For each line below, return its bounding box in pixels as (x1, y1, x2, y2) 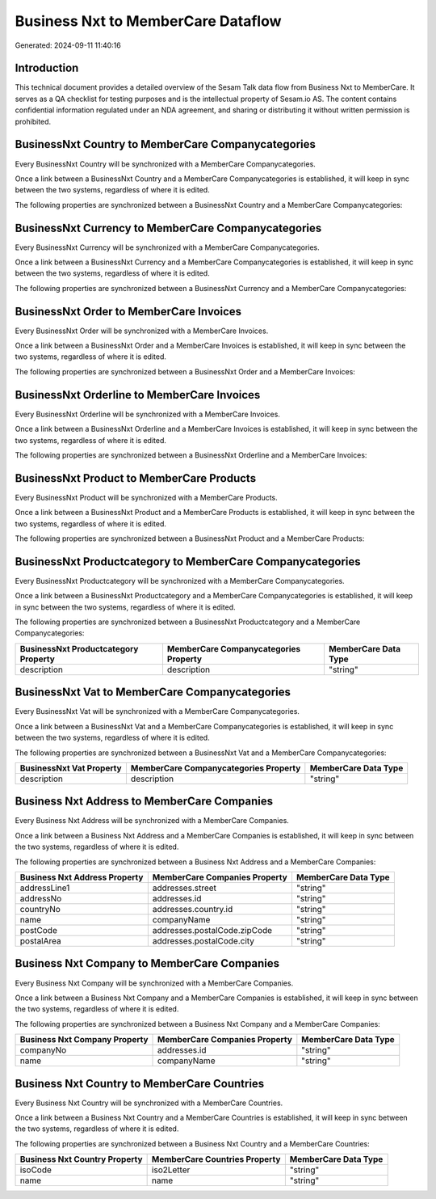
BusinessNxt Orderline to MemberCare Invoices (15, 388, 261, 402)
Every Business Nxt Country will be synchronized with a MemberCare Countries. (15, 1098, 283, 1108)
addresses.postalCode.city (152, 935, 254, 947)
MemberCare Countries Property (151, 1154, 281, 1165)
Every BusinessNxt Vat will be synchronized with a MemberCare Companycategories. (15, 707, 300, 716)
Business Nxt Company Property (19, 1034, 149, 1045)
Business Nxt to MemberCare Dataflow (15, 12, 282, 30)
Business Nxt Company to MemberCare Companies (15, 956, 280, 970)
